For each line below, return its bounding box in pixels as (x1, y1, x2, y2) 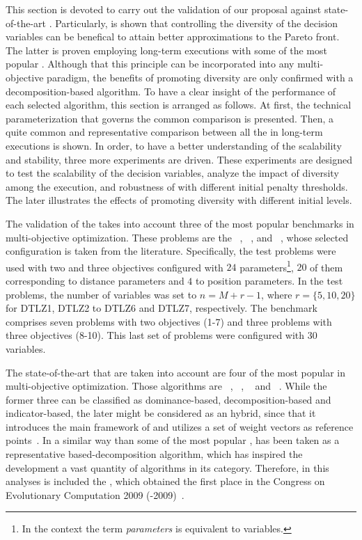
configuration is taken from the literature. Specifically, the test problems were (6, 244, 336, 258)
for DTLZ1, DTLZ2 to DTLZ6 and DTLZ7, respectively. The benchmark (6, 301, 317, 315)
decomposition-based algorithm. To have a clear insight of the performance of (6, 84, 336, 98)
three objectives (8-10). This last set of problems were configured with (6, 328, 305, 342)
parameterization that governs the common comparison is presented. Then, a (6, 111, 334, 125)
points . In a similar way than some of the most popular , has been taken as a (6, 433, 340, 447)
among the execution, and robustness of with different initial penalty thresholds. (6, 179, 348, 193)
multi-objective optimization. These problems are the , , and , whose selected (6, 230, 349, 244)
